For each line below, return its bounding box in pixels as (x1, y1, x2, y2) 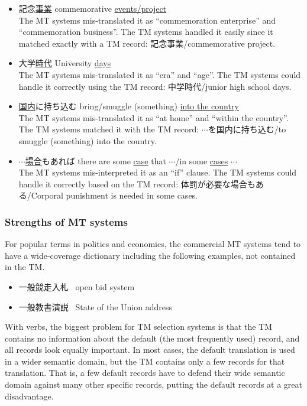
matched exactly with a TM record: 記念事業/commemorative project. (18, 37, 276, 49)
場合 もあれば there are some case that (25, 154, 166, 167)
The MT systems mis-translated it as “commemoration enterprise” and (18, 14, 276, 26)
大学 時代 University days (18, 57, 111, 69)
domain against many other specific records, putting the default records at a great (5, 378, 302, 391)
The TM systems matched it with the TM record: (18, 123, 199, 135)
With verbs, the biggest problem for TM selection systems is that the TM (5, 320, 273, 333)
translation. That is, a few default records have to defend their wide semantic (5, 366, 285, 379)
